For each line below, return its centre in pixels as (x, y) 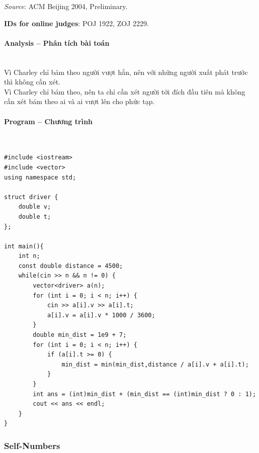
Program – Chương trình (49, 121)
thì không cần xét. (32, 82)
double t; (35, 216)
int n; (29, 256)
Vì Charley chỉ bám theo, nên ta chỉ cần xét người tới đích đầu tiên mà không (125, 91)
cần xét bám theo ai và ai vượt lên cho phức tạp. (79, 101)
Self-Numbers (32, 445)
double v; (35, 207)
